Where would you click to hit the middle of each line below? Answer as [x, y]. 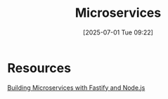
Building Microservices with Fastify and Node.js [76, 87]
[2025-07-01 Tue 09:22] [118, 32]
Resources [39, 68]
